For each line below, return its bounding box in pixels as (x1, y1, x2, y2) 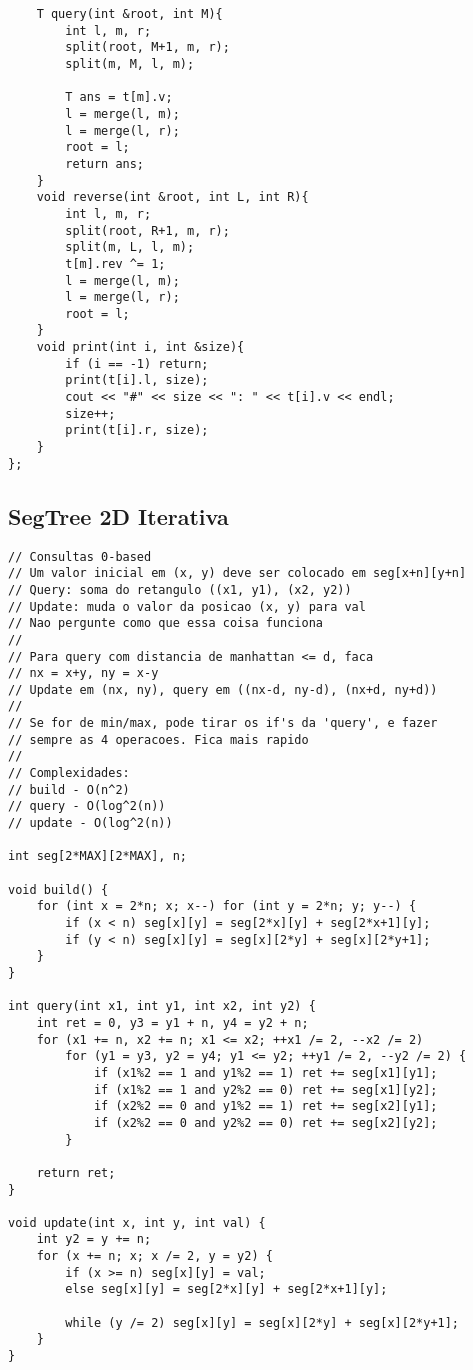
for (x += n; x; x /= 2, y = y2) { (36, 1249, 273, 1264)
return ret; (36, 1165, 116, 1180)
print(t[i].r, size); (65, 423, 209, 438)
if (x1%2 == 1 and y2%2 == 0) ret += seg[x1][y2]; (93, 1082, 438, 1097)
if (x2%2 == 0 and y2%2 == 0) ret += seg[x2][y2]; (93, 1115, 438, 1130)
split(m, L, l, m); (65, 240, 195, 255)
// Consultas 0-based (8, 549, 152, 564)
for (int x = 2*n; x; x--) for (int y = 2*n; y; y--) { (36, 899, 417, 914)
